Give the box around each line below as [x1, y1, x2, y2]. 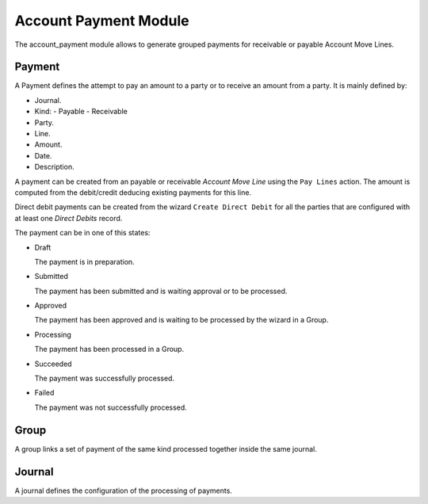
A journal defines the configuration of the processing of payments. [14, 486, 233, 495]
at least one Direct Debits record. [14, 213, 123, 223]
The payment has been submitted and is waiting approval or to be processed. [34, 286, 288, 296]
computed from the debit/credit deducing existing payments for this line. [14, 187, 252, 197]
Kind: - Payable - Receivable [34, 107, 128, 116]
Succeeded [34, 359, 72, 368]
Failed [34, 388, 55, 398]
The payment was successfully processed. [34, 373, 174, 384]
